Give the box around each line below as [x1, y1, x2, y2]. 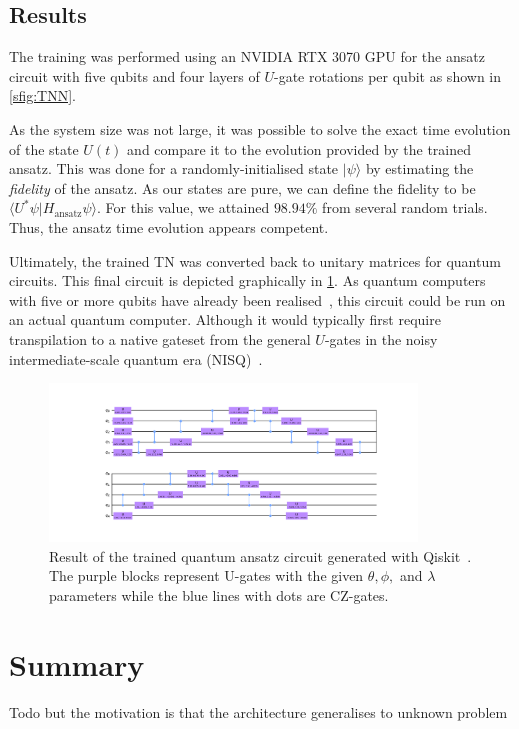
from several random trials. [322, 197, 488, 218]
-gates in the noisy [324, 328, 438, 349]
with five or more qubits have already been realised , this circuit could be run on [9, 289, 506, 310]
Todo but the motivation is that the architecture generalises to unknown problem [9, 701, 508, 722]
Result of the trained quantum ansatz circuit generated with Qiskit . [49, 545, 472, 566]
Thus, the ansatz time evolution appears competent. [9, 216, 329, 237]
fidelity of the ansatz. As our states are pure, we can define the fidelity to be [9, 177, 476, 198]
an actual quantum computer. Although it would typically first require [9, 309, 441, 330]
